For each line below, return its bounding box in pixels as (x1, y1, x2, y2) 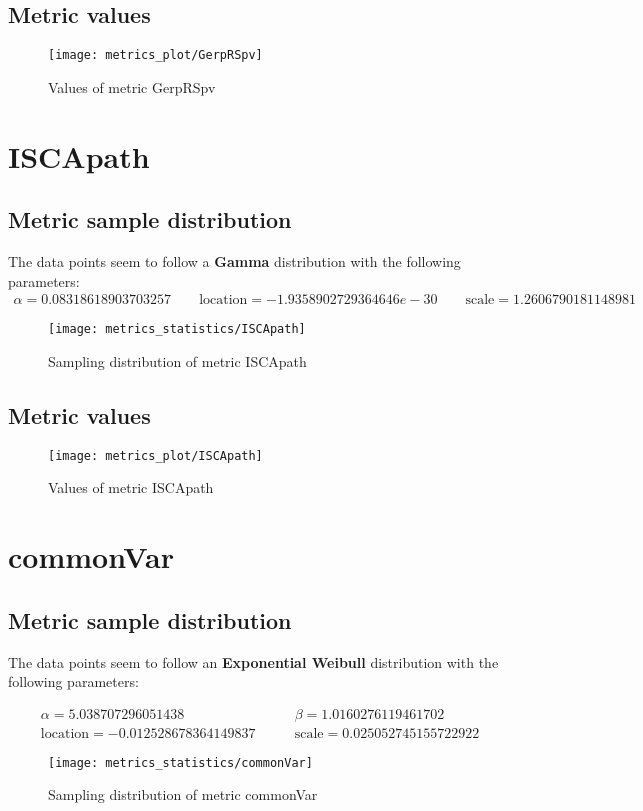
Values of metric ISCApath (48, 477, 214, 498)
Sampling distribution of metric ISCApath (48, 350, 307, 371)
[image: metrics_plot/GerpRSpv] (48, 48, 263, 63)
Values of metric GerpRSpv (48, 76, 216, 97)
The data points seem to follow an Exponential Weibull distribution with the (8, 651, 499, 672)
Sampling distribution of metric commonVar (48, 784, 318, 805)
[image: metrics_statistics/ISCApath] (48, 322, 306, 337)
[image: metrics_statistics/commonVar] (48, 755, 313, 770)
